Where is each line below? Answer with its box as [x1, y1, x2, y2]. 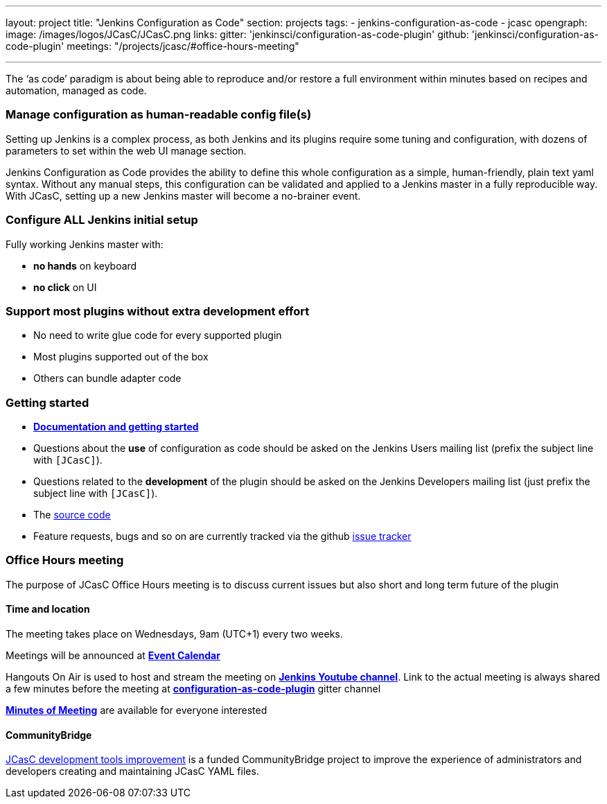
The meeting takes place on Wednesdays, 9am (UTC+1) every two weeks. [6, 627, 343, 640]
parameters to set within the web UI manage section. [6, 144, 247, 157]
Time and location [6, 603, 90, 615]
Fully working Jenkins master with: [6, 238, 164, 250]
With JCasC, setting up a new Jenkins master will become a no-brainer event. [6, 189, 361, 202]
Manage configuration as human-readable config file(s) [6, 107, 312, 122]
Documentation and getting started [33, 421, 199, 432]
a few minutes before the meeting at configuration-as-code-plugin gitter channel [6, 682, 381, 694]
